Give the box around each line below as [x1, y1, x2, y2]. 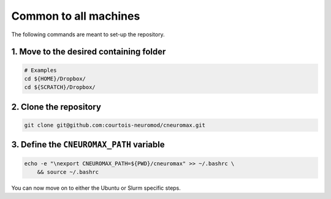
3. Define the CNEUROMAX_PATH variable [11, 139, 165, 150]
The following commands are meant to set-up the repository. [11, 31, 165, 38]
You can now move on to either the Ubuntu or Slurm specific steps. [11, 184, 181, 192]
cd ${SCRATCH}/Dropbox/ [24, 84, 96, 91]
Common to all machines [11, 9, 140, 23]
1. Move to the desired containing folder [11, 47, 166, 57]
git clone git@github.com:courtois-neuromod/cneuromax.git [24, 122, 205, 128]
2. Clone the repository [11, 101, 101, 112]
